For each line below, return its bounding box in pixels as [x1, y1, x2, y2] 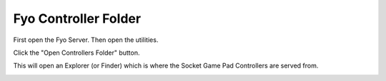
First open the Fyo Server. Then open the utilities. [13, 36, 159, 44]
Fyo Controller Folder [13, 11, 142, 26]
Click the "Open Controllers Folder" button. [13, 48, 140, 57]
